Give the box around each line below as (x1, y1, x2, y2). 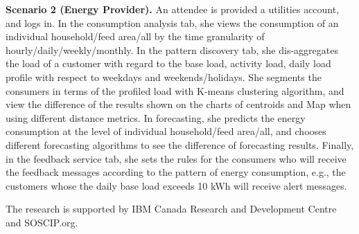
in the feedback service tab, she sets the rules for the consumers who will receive (6, 151, 347, 165)
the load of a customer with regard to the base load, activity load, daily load (6, 56, 331, 71)
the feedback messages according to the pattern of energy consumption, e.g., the (6, 165, 346, 179)
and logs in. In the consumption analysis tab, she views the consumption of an (6, 15, 339, 30)
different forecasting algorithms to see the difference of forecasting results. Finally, (6, 137, 354, 152)
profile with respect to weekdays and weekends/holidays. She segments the (6, 69, 322, 84)
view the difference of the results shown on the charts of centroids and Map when (6, 97, 351, 111)
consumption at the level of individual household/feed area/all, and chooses (6, 124, 326, 138)
